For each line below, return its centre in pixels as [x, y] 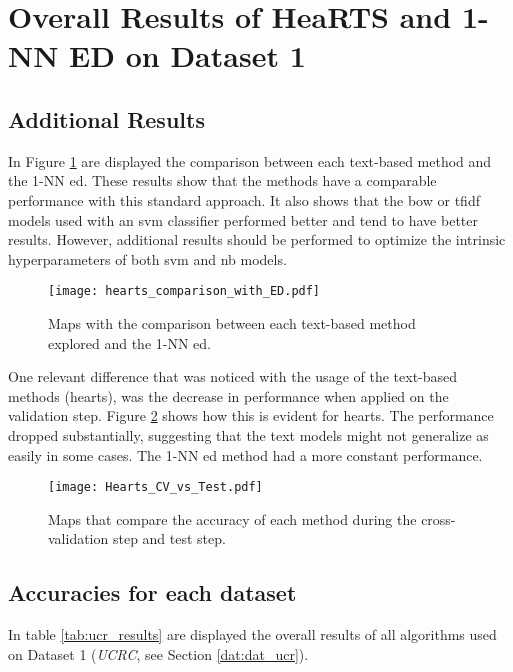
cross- [438, 518]
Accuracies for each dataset [152, 592]
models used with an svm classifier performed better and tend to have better [243, 219]
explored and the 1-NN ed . [130, 342]
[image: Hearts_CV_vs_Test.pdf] [155, 487]
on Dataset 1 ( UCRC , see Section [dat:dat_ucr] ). [158, 653]
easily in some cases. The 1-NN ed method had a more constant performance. [245, 454]
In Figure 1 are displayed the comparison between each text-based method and [250, 160]
